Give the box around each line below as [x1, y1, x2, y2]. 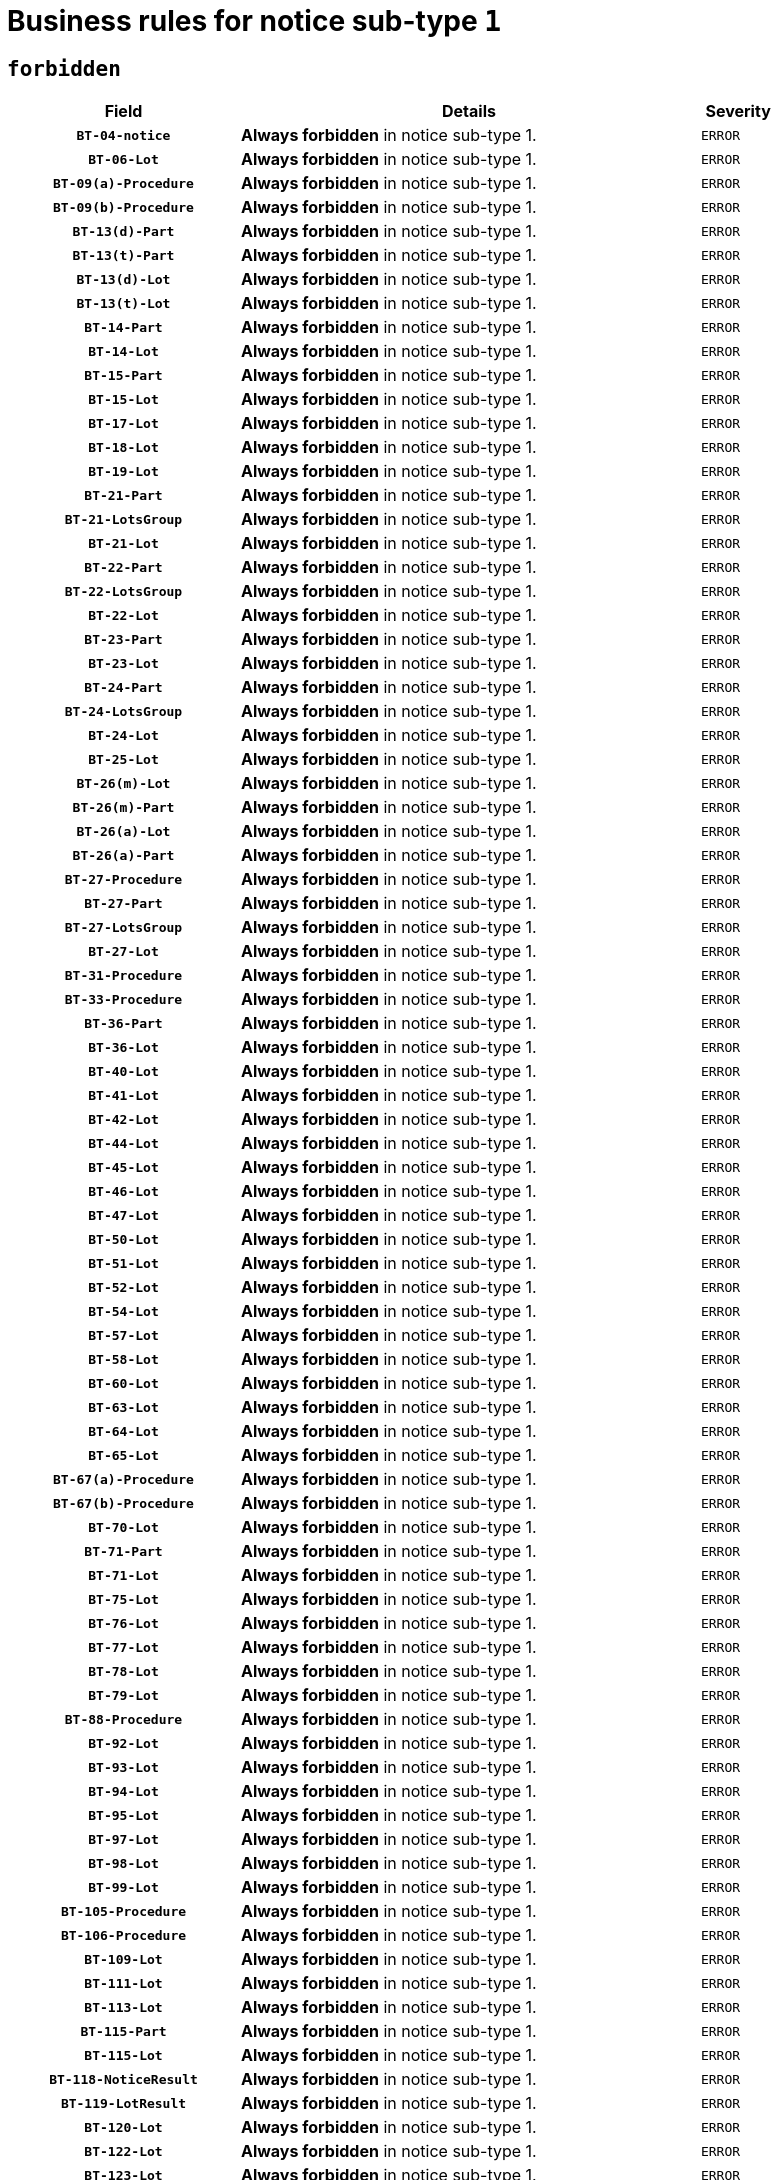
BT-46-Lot [88, 1183, 159, 1199]
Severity [705, 101, 771, 122]
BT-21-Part [84, 487, 163, 503]
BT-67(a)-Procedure [53, 1471, 194, 1487]
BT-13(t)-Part [72, 247, 175, 263]
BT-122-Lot [84, 2143, 163, 2159]
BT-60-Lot [88, 1375, 159, 1391]
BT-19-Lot [88, 463, 159, 479]
